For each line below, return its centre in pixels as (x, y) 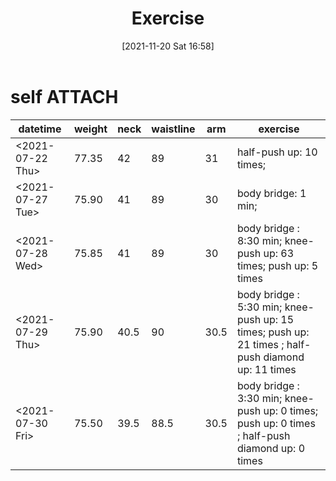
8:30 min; (259, 240)
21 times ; (260, 344)
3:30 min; (259, 398)
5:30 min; (259, 307)
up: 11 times (266, 369)
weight (90, 129)
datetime (40, 129)
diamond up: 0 (271, 448)
